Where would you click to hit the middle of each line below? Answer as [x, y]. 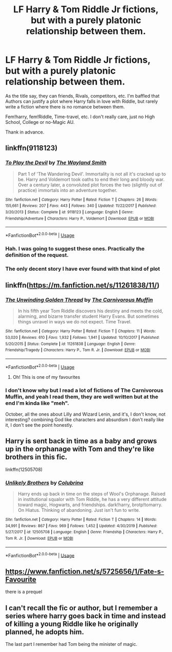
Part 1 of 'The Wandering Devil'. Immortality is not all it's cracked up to [92, 174]
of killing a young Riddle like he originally [72, 624]
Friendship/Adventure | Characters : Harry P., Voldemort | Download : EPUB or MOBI [80, 219]
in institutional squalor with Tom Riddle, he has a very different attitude [92, 499]
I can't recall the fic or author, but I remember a [82, 608]
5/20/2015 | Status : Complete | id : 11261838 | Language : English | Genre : [71, 344]
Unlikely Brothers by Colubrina [44, 483]
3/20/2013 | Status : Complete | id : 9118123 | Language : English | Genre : [70, 212]
